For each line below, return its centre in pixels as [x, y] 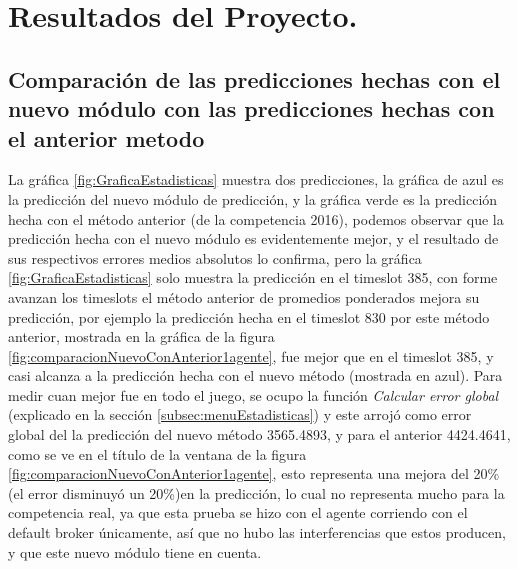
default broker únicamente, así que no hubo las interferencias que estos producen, [257, 532]
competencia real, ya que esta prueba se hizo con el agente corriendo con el [238, 512]
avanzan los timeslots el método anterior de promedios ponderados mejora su [244, 296]
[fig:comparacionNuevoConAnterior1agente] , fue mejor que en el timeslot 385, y [251, 355]
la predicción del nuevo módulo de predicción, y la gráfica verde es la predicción [253, 198]
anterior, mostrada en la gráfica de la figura [141, 336]
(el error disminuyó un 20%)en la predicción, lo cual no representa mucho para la [256, 492]
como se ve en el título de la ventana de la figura [157, 453]
